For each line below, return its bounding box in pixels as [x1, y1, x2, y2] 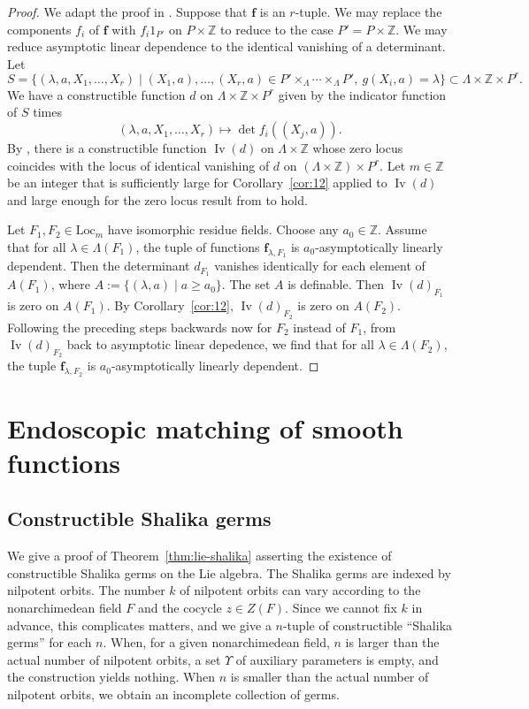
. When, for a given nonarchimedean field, [103, 633, 330, 652]
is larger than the [345, 633, 440, 652]
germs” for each [7, 633, 92, 652]
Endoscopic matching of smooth [7, 409, 403, 446]
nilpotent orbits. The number [7, 581, 165, 599]
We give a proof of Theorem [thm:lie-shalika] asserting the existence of [7, 546, 392, 565]
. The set [221, 275, 271, 294]
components [7, 19, 72, 38]
